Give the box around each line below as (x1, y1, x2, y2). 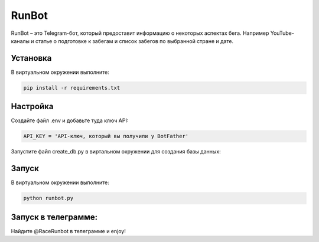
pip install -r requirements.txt (23, 84, 121, 91)
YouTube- (270, 30, 295, 37)
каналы (11, 37, 30, 44)
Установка (11, 53, 52, 63)
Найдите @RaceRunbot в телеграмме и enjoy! (11, 227, 126, 234)
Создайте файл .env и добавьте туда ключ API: (11, 117, 129, 124)
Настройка (11, 102, 54, 112)
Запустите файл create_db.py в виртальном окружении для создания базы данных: (11, 148, 221, 155)
